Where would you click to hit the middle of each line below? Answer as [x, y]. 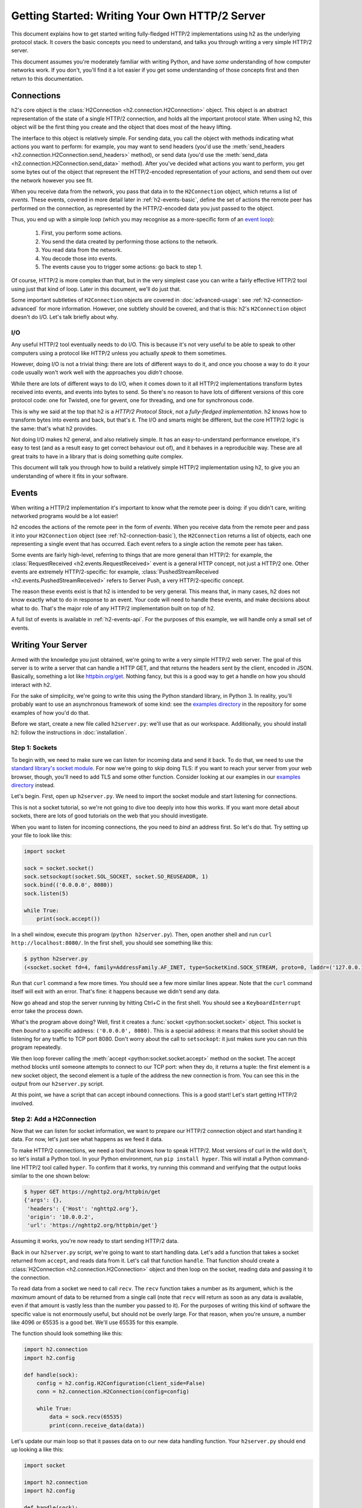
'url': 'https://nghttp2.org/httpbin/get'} [93, 1225]
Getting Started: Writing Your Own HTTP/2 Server [138, 16]
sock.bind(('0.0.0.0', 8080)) [68, 885]
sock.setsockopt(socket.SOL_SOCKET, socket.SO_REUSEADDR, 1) [116, 877]
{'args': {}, [43, 1200]
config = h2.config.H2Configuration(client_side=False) [121, 1383]
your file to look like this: [42, 835]
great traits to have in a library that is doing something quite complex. [97, 456]
